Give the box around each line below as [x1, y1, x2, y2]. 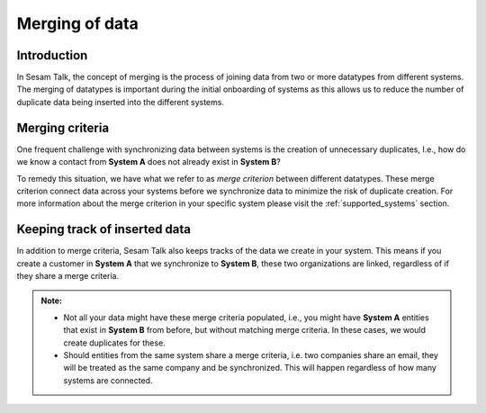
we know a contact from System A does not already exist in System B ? [16, 157, 281, 167]
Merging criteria [16, 120, 110, 135]
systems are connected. [63, 374, 153, 386]
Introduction [16, 48, 88, 63]
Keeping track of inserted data [16, 221, 192, 238]
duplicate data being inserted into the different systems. [16, 96, 225, 107]
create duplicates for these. [63, 337, 166, 348]
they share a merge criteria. [16, 271, 120, 281]
